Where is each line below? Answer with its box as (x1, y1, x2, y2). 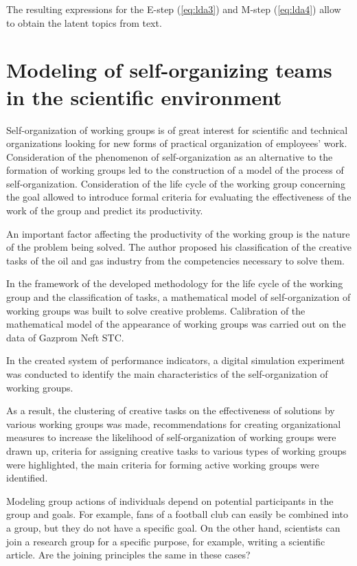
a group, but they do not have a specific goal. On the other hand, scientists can (6, 520, 341, 534)
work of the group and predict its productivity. (6, 203, 203, 218)
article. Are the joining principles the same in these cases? (6, 547, 251, 562)
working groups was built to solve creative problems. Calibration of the (6, 303, 306, 317)
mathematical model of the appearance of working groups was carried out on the (6, 317, 346, 331)
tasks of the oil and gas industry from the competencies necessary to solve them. (6, 253, 345, 267)
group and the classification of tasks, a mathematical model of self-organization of (6, 290, 351, 304)
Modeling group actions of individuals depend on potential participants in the (6, 493, 334, 508)
